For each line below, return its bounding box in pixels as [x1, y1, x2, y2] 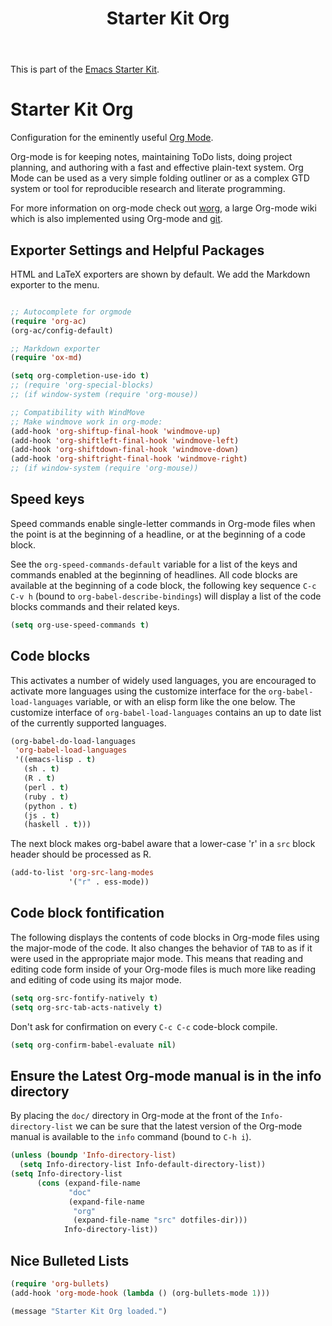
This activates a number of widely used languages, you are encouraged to [10, 674, 317, 686]
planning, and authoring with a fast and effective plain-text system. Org [10, 162, 304, 174]
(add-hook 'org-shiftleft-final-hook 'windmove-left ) [10, 435, 240, 446]
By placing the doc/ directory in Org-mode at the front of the [10, 1110, 259, 1122]
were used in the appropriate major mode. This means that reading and [10, 952, 304, 964]
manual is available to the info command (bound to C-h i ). [10, 1131, 252, 1143]
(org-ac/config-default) [10, 325, 114, 336]
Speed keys [10, 491, 85, 508]
